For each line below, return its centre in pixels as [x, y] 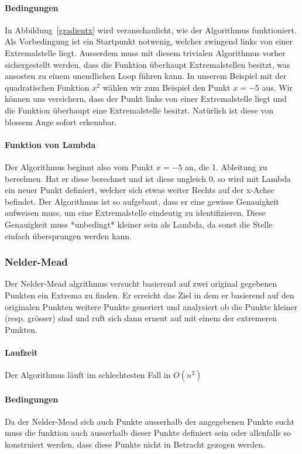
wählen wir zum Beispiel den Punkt [167, 87]
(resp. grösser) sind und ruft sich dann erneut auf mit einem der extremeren [141, 318]
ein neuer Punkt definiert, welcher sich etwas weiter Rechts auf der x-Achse [140, 190]
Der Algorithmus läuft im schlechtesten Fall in [88, 375]
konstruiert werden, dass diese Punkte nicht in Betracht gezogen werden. [135, 444]
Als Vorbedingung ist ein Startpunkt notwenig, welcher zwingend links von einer [149, 41]
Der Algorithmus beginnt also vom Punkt [79, 166]
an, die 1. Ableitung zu [226, 166]
